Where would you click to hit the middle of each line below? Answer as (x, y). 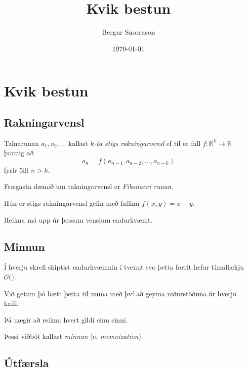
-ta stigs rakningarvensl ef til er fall (147, 143)
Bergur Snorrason (128, 32)
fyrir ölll (16, 169)
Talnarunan (21, 143)
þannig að (19, 153)
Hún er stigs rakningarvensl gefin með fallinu (72, 203)
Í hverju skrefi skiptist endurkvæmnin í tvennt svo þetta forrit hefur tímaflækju (124, 267)
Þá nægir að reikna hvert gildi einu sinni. (66, 319)
